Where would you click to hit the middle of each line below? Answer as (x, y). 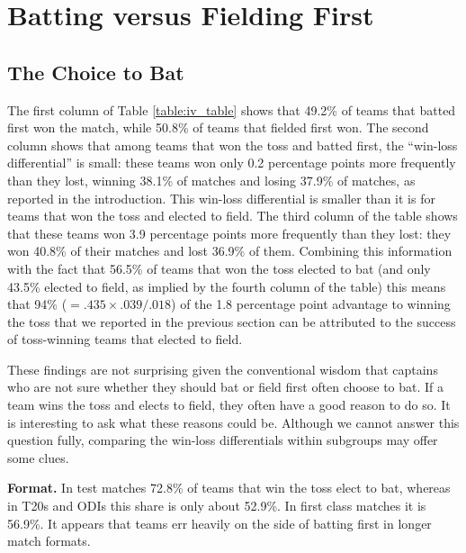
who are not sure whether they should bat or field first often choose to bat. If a (226, 387)
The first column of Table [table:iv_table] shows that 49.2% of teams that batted (232, 109)
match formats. (49, 541)
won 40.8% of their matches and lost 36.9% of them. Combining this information (230, 251)
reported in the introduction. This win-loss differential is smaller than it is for (221, 198)
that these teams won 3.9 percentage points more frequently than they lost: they (229, 233)
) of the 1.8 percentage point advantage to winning (311, 304)
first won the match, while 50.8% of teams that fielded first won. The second (218, 127)
